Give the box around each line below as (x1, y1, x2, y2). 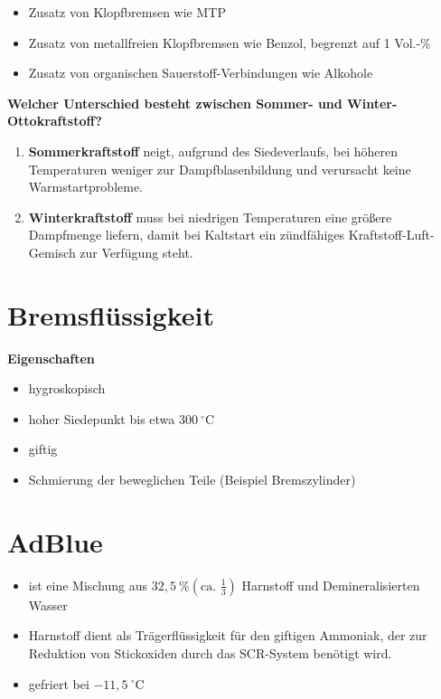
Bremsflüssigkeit (7, 296, 215, 333)
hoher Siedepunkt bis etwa (28, 409, 175, 428)
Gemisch (28, 242, 76, 261)
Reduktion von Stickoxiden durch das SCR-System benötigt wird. (28, 643, 392, 662)
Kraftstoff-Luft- (348, 225, 435, 244)
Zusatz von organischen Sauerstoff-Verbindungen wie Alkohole (28, 63, 373, 82)
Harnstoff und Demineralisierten (241, 575, 420, 594)
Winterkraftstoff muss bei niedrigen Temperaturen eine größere (28, 207, 392, 226)
